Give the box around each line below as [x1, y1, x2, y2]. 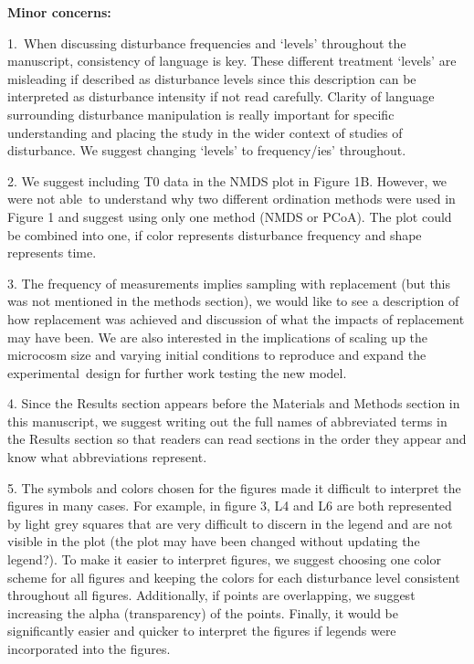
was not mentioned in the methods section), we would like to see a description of [7, 291, 459, 311]
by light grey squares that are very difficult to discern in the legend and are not [7, 513, 453, 532]
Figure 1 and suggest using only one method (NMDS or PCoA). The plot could [7, 206, 452, 226]
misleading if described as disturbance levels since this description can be [7, 69, 416, 88]
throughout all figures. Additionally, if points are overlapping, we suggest [7, 585, 416, 605]
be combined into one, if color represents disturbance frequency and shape [7, 225, 422, 244]
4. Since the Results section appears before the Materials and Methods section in [7, 394, 460, 413]
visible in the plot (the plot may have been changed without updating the [7, 532, 420, 551]
